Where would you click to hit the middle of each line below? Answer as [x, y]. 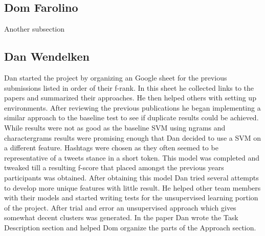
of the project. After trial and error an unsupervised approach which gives [120, 207]
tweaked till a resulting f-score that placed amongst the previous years [114, 167]
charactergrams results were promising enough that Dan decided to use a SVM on [133, 137]
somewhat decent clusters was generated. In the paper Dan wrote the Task [121, 217]
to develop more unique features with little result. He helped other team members [132, 187]
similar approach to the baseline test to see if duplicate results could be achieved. [131, 117]
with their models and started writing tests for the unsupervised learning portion [131, 198]
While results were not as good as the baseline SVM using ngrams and [115, 127]
